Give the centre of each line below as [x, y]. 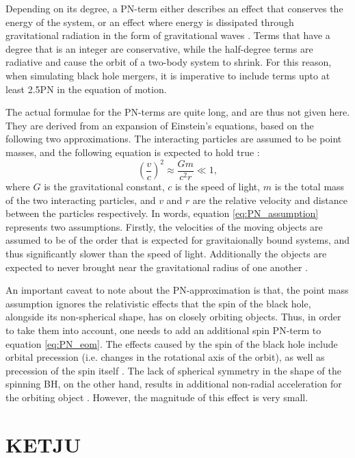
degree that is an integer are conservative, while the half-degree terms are [159, 48]
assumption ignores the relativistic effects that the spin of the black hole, [158, 303]
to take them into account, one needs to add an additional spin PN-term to [163, 330]
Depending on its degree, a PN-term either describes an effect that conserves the [174, 8]
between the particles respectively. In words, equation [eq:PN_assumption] [162, 213]
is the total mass [310, 187]
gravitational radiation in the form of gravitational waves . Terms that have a [168, 35]
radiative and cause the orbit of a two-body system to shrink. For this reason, [169, 62]
